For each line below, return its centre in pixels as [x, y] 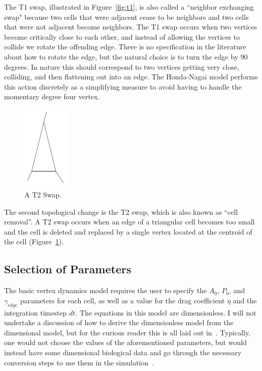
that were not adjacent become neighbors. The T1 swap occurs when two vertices [131, 27]
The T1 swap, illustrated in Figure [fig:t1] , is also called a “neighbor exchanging [129, 7]
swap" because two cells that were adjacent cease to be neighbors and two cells [126, 17]
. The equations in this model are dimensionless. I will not [166, 312]
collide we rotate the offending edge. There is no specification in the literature [125, 47]
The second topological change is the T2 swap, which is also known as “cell [121, 211]
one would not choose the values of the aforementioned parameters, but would [125, 342]
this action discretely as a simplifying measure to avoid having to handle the [123, 86]
